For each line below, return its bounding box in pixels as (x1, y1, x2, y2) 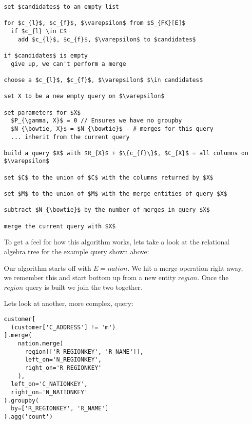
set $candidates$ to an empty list (4, 3, 119, 10)
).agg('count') (4, 413, 53, 420)
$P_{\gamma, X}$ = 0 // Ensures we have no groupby (11, 117, 182, 124)
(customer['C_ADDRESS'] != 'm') (11, 323, 116, 331)
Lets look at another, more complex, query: (4, 298, 134, 308)
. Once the (197, 272, 229, 283)
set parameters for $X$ (4, 109, 81, 116)
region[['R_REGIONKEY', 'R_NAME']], (24, 348, 144, 355)
